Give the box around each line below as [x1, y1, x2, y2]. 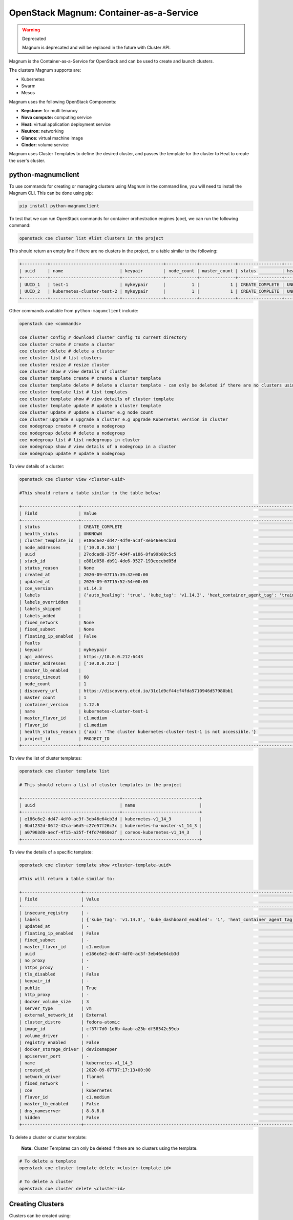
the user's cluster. [9, 158, 45, 163]
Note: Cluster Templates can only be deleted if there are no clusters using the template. [21, 1145, 198, 1151]
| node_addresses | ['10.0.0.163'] [19, 545, 120, 550]
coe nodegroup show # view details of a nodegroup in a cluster [19, 444, 177, 449]
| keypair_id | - [19, 978, 89, 984]
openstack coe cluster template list [19, 768, 110, 773]
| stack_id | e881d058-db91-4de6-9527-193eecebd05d [19, 558, 177, 564]
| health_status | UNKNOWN [19, 531, 102, 536]
